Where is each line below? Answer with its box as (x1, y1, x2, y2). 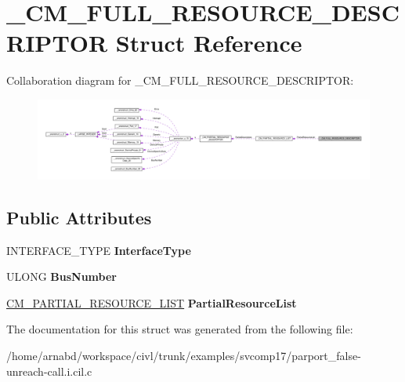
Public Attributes (6, 205, 152, 229)
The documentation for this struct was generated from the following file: (6, 321, 353, 337)
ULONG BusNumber (6, 268, 117, 285)
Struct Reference (115, 27, 302, 59)
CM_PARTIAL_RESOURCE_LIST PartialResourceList (6, 294, 297, 311)
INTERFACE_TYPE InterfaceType (6, 242, 191, 258)
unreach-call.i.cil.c (6, 362, 92, 379)
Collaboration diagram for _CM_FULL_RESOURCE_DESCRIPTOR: (6, 72, 354, 89)
